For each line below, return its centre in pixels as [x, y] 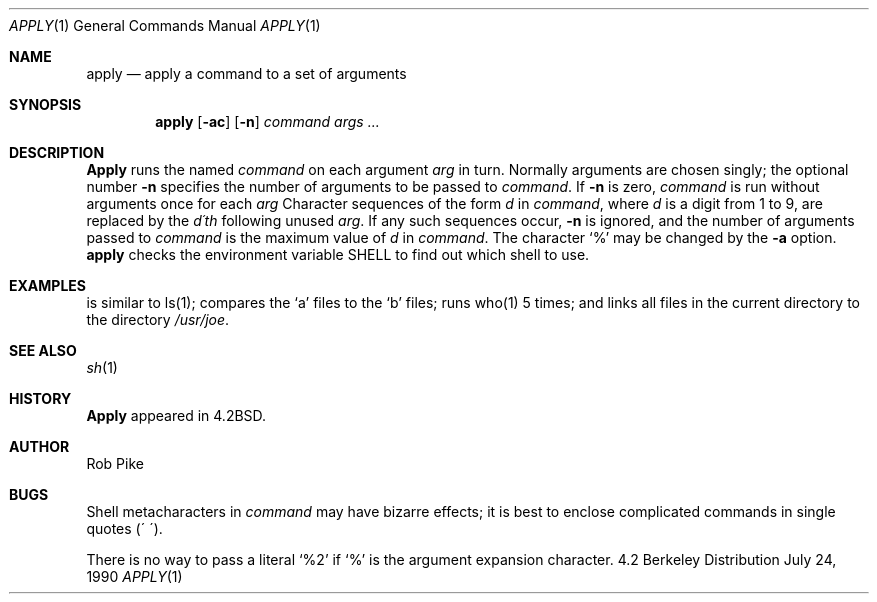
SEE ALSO [43, 350]
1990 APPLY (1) [134, 576]
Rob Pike [115, 463]
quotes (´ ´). [124, 528]
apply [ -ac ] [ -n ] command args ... [267, 121]
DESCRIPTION [57, 152]
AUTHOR [39, 446]
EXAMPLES [47, 285]
